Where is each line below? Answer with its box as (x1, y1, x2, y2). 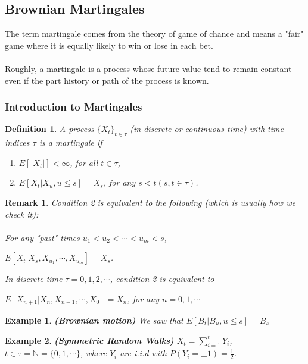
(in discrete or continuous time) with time (130, 123, 284, 135)
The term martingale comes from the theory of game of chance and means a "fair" (5, 27, 304, 40)
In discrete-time (5, 272, 63, 285)
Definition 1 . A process (5, 123, 94, 135)
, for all (70, 156, 98, 168)
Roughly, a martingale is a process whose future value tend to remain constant (5, 62, 292, 74)
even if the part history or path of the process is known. (5, 74, 209, 86)
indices (5, 136, 30, 149)
